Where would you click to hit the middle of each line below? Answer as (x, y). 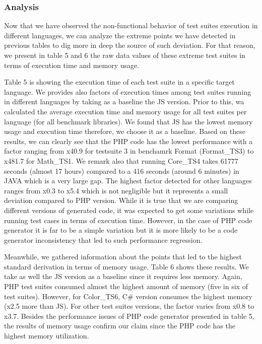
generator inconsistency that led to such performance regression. (103, 239)
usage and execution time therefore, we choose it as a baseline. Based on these (125, 131)
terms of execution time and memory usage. (72, 65)
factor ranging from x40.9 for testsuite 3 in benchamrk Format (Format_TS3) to (129, 151)
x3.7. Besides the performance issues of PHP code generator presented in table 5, (129, 316)
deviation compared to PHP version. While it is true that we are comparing (121, 200)
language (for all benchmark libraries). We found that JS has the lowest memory (128, 121)
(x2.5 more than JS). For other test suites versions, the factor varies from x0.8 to (129, 306)
